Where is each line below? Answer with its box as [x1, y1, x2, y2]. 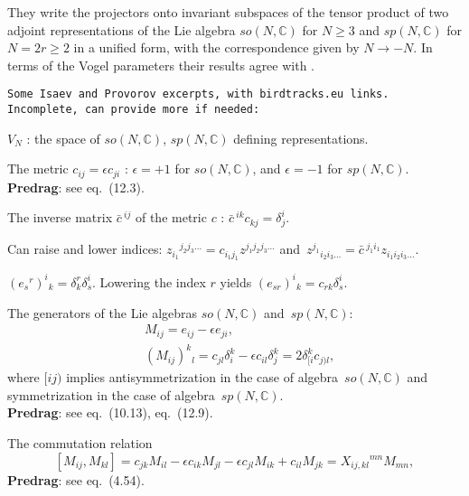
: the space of [26, 128, 100, 147]
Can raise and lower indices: [7, 239, 163, 258]
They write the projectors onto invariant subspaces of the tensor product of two [7, 3, 449, 21]
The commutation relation [7, 433, 153, 452]
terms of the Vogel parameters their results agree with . [7, 55, 315, 74]
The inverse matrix [7, 208, 113, 227]
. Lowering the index [92, 272, 206, 291]
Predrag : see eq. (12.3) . [7, 177, 145, 196]
